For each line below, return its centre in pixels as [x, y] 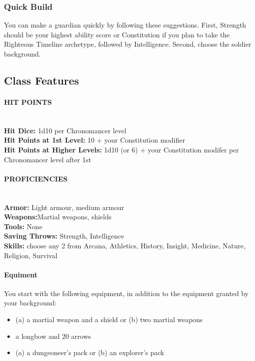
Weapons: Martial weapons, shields [58, 217]
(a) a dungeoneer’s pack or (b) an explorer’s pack [90, 352]
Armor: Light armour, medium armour [64, 207]
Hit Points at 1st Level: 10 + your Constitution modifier [95, 140]
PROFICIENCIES [36, 178]
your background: [30, 303]
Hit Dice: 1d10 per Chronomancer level [65, 130]
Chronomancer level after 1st [48, 159]
